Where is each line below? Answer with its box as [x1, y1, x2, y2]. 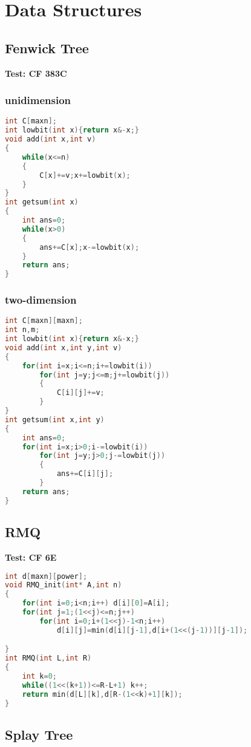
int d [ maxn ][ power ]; [5, 572, 88, 581]
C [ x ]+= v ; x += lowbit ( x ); [39, 171, 131, 180]
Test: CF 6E [5, 550, 57, 563]
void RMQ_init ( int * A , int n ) [5, 581, 122, 590]
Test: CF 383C [5, 67, 67, 79]
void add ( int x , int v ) [5, 135, 96, 144]
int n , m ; [5, 325, 40, 334]
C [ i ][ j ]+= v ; [56, 388, 105, 397]
